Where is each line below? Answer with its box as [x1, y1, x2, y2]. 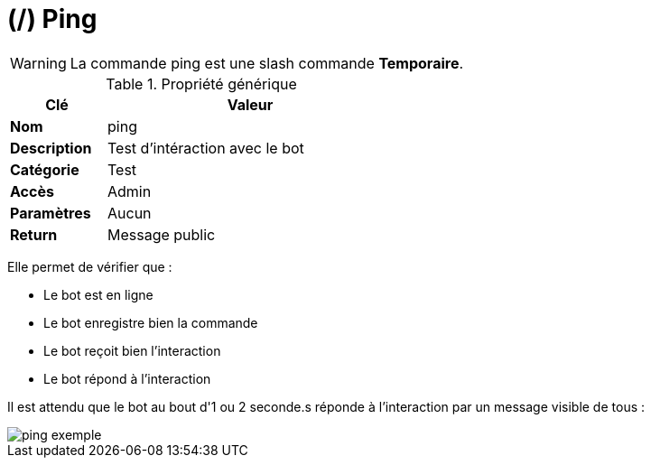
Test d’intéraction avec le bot [107, 138, 304, 157]
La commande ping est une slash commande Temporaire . [70, 53, 464, 72]
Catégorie [10, 160, 79, 179]
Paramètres [10, 203, 91, 222]
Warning [10, 53, 67, 72]
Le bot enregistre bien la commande [43, 314, 258, 330]
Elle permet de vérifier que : [7, 258, 172, 274]
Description [10, 138, 92, 157]
